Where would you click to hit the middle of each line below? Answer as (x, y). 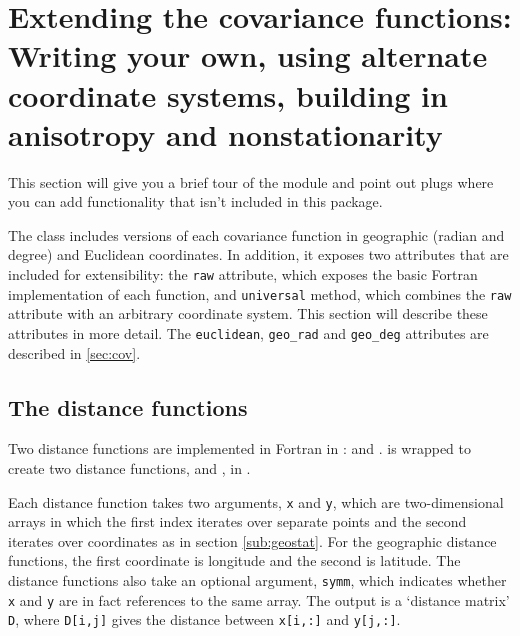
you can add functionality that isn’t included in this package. (195, 201)
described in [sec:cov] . (74, 352)
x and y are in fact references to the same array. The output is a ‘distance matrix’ (259, 599)
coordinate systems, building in (228, 94)
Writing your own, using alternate (248, 55)
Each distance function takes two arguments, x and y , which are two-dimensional (256, 501)
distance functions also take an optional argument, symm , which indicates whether (257, 580)
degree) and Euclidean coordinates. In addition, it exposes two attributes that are (258, 254)
